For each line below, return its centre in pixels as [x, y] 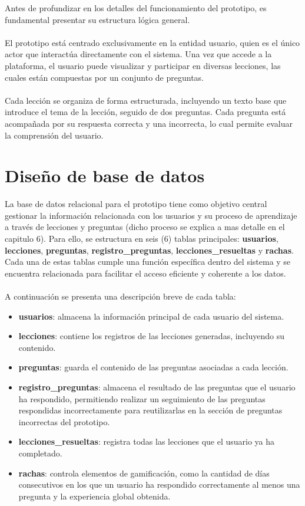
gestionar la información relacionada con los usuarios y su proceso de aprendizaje [151, 215]
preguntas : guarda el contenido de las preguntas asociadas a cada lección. [153, 367]
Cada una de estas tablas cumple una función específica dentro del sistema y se [148, 262]
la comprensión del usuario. [54, 135]
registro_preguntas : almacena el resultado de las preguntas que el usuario [157, 387]
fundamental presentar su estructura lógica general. [97, 19]
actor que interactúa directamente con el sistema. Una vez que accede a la [138, 54]
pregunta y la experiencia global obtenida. [95, 496]
